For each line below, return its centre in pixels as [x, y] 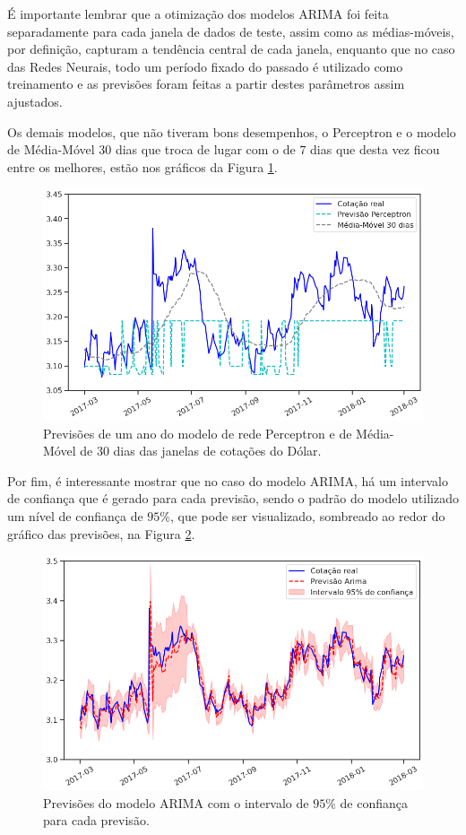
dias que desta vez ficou [375, 149]
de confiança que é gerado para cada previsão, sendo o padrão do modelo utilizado [233, 498]
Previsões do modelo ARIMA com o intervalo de [176, 802]
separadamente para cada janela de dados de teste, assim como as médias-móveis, [231, 31]
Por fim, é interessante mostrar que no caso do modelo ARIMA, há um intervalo [228, 480]
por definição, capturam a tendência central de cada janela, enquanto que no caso [231, 49]
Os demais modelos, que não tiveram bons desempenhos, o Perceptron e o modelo [232, 131]
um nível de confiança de [75, 516]
